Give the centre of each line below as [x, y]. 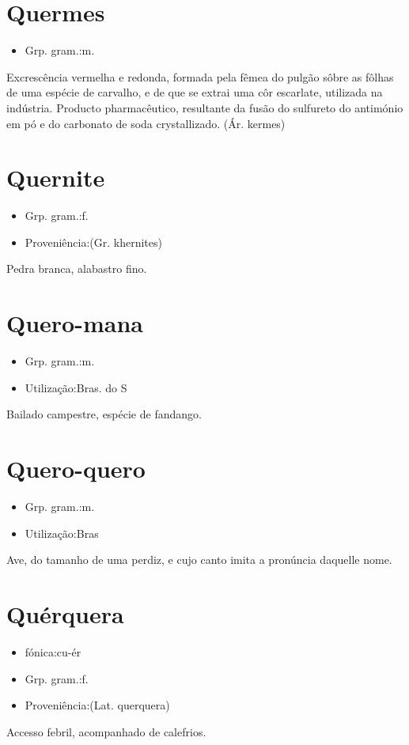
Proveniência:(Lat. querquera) [97, 705]
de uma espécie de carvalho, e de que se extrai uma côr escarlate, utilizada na [195, 92]
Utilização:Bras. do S [76, 387]
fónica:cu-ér [53, 651]
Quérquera [65, 614]
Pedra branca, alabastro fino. [77, 269]
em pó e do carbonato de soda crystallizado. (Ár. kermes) [146, 123]
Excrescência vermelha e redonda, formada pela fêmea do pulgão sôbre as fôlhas [200, 76]
